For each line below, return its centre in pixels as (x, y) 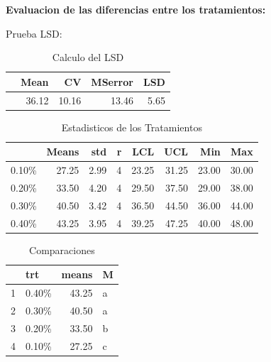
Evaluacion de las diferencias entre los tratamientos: (136, 9)
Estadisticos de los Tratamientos (132, 127)
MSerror (112, 81)
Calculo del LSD (88, 57)
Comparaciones (62, 249)
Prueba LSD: (34, 33)
